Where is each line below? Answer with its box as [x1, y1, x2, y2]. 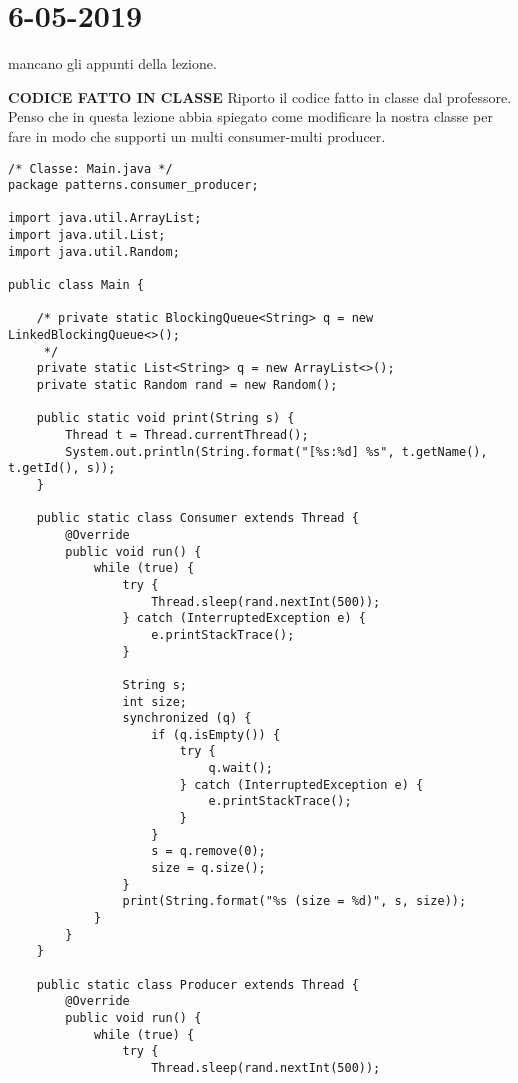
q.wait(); [208, 761, 273, 776]
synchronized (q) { [122, 711, 252, 726]
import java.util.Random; [8, 244, 180, 259]
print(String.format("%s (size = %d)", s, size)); [122, 894, 467, 909]
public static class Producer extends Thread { [36, 977, 359, 992]
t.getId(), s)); [8, 461, 116, 476]
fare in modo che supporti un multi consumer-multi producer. [8, 125, 386, 146]
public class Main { [8, 278, 145, 293]
